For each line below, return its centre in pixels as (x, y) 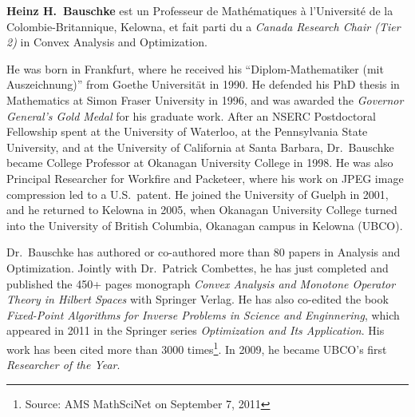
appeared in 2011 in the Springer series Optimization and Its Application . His (196, 330)
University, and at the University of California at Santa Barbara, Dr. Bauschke (200, 147)
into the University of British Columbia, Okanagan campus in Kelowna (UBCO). (205, 225)
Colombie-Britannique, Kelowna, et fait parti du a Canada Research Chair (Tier (204, 26)
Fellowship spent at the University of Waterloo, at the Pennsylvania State (187, 131)
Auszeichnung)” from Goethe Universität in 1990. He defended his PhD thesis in (203, 84)
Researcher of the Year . (63, 365)
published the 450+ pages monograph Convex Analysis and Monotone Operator (201, 283)
